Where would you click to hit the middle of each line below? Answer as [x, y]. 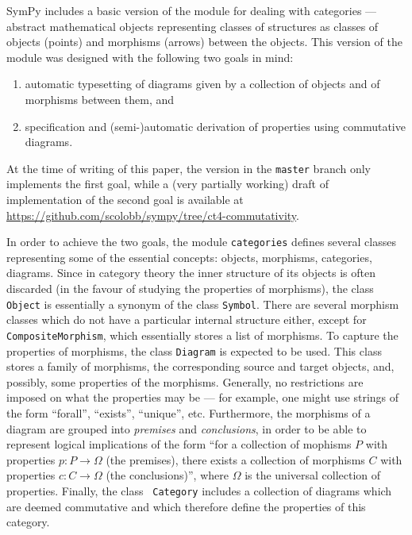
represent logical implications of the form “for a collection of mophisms [179, 444]
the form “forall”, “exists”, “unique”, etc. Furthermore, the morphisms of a [189, 412]
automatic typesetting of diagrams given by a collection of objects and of [202, 84]
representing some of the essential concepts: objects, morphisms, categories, [189, 257]
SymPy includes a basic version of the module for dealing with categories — [192, 10]
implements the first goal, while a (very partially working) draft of [167, 184]
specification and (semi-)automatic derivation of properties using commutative [215, 126]
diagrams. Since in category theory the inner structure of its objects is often [191, 273]
